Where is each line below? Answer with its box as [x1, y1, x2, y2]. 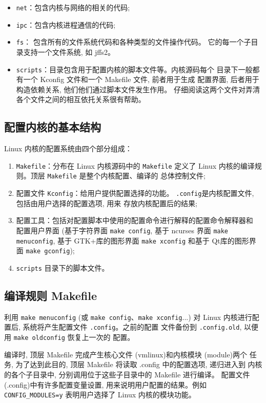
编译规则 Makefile [4, 287, 97, 303]
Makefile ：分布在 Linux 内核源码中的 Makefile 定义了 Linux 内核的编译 [16, 160, 255, 171]
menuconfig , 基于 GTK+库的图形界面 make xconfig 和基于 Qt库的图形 [16, 235, 249, 246]
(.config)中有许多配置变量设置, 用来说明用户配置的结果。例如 [4, 379, 207, 390]
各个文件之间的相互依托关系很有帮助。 [16, 94, 146, 105]
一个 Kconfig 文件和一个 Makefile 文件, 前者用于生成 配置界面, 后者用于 [23, 74, 259, 85]
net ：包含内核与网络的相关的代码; [16, 2, 130, 12]
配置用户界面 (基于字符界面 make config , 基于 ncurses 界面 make [16, 225, 229, 235]
